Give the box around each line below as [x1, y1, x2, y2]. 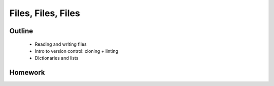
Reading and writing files [35, 41, 87, 47]
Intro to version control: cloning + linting [35, 48, 119, 54]
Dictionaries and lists [35, 55, 79, 61]
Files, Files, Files [9, 8, 81, 19]
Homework [9, 68, 45, 77]
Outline [9, 27, 33, 35]
